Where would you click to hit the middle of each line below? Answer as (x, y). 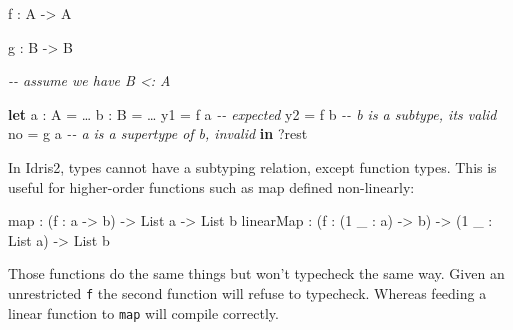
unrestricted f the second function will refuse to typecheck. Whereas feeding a (247, 292)
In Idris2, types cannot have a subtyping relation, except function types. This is (252, 166)
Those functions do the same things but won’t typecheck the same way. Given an (256, 273)
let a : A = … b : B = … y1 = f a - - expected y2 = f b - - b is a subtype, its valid (252, 113)
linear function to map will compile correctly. (143, 312)
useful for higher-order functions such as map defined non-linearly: (211, 186)
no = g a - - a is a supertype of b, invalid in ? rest (158, 133)
